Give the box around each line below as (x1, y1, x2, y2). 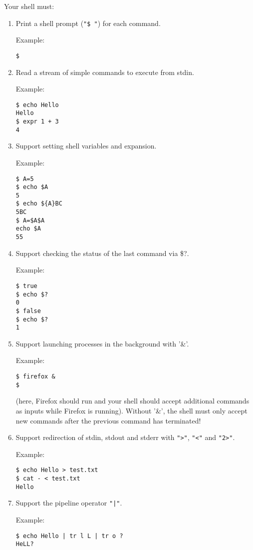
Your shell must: (4, 1, 54, 11)
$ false (15, 307, 41, 314)
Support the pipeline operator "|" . (15, 497, 122, 508)
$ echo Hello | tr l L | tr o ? (15, 532, 123, 539)
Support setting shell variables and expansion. (15, 140, 157, 151)
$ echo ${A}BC (15, 200, 62, 207)
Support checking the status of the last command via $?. (15, 247, 189, 258)
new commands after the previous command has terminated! (15, 415, 201, 425)
